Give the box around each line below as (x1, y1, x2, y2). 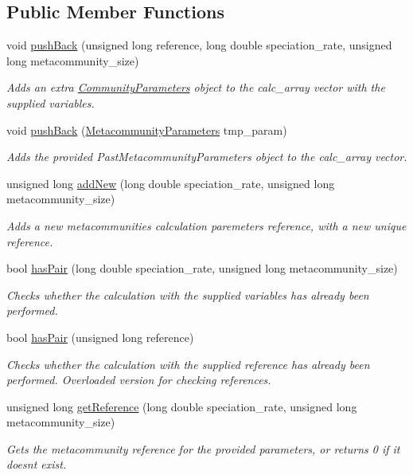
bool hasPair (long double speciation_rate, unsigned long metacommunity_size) (6, 260, 398, 277)
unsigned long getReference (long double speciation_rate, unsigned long (6, 398, 357, 414)
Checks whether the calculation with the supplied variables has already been (6, 286, 369, 303)
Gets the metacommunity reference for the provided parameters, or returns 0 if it (6, 440, 400, 457)
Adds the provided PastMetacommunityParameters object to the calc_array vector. (6, 148, 407, 165)
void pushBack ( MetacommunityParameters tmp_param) (6, 121, 287, 138)
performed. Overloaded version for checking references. (6, 371, 271, 388)
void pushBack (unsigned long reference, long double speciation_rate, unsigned (6, 37, 392, 53)
